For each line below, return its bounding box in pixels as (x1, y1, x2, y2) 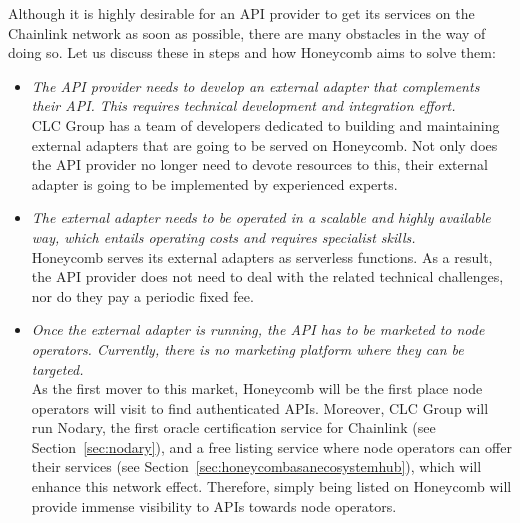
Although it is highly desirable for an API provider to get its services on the (8, 3, 475, 23)
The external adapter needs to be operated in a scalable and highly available (31, 207, 491, 228)
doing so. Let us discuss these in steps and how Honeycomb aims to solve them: (8, 42, 496, 63)
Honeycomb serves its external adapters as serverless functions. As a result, (31, 246, 493, 267)
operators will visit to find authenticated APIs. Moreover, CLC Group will (31, 397, 489, 418)
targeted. (31, 358, 84, 379)
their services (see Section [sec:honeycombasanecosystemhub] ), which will (31, 456, 482, 477)
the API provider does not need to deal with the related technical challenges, (31, 266, 504, 287)
